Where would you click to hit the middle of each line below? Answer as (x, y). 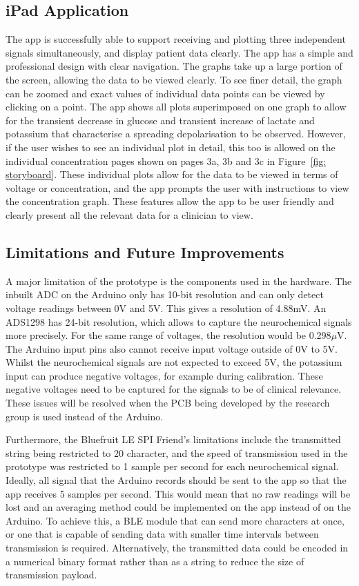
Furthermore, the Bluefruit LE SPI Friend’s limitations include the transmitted (173, 439)
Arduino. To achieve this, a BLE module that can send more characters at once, (175, 520)
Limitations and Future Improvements (145, 252)
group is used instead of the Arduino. (85, 416)
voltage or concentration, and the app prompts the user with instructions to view (177, 187)
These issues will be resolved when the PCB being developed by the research (168, 403)
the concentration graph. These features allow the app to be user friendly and (170, 201)
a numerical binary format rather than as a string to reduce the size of (155, 561)
